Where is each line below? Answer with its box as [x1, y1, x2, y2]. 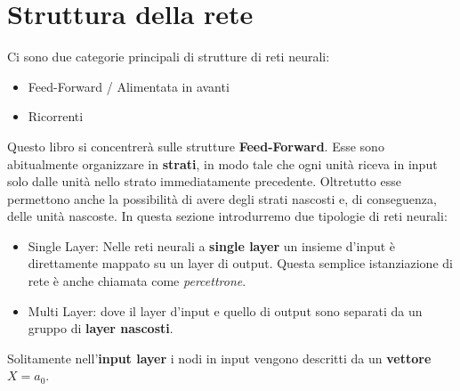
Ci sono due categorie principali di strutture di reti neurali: [7, 47, 330, 66]
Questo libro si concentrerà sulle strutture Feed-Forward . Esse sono [7, 136, 384, 155]
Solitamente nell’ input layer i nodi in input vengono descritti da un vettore [7, 348, 432, 367]
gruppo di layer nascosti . [28, 319, 174, 338]
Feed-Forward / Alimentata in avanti [28, 77, 230, 95]
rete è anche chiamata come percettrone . [28, 272, 246, 290]
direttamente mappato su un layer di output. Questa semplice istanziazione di [28, 254, 453, 273]
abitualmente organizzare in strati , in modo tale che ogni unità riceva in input [7, 154, 438, 173]
